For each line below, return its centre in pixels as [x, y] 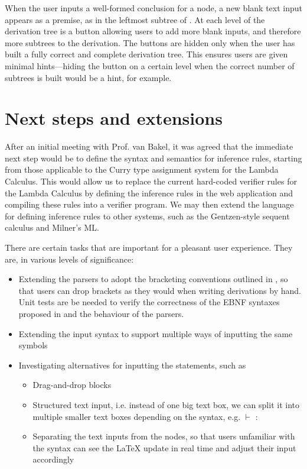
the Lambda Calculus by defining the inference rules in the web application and [149, 193]
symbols [33, 345]
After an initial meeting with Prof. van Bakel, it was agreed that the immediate [149, 146]
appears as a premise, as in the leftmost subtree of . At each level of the [135, 19]
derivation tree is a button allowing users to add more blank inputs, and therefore [153, 31]
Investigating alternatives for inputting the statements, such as [132, 365]
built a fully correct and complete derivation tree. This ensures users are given [146, 54]
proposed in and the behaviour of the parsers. [101, 313]
